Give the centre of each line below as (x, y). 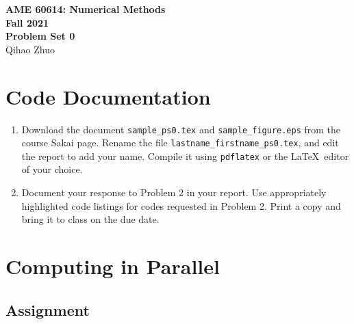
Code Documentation (108, 96)
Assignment (48, 309)
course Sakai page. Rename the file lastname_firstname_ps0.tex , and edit (180, 143)
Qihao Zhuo (30, 49)
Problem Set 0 (40, 36)
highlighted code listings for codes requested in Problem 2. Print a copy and (181, 205)
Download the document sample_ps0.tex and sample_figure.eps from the (181, 129)
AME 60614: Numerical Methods (86, 9)
